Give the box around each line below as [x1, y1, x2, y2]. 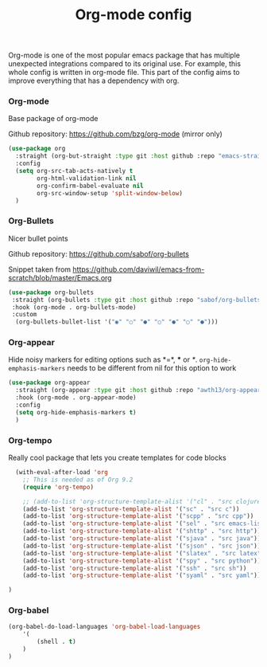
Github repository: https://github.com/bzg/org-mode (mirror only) [8, 129, 222, 139]
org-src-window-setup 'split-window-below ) [37, 189, 183, 197]
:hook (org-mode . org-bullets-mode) [11, 303, 137, 312]
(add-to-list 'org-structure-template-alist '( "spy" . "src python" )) [22, 556, 261, 565]
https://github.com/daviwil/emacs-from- [72, 265, 205, 274]
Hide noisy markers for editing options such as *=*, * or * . [8, 355, 198, 364]
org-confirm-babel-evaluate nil [37, 182, 145, 190]
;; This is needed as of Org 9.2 [22, 476, 133, 484]
